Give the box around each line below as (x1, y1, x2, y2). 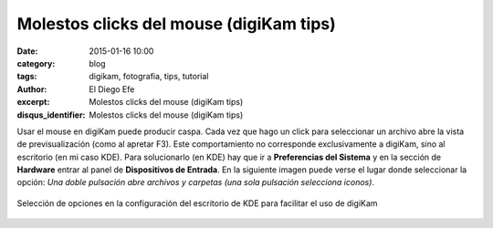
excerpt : (16, 97, 50, 108)
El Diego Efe (89, 83, 135, 95)
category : (16, 57, 56, 68)
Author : (16, 83, 47, 95)
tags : (16, 71, 37, 82)
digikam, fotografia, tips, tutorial (89, 71, 209, 82)
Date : (16, 46, 38, 57)
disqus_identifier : (16, 109, 86, 120)
